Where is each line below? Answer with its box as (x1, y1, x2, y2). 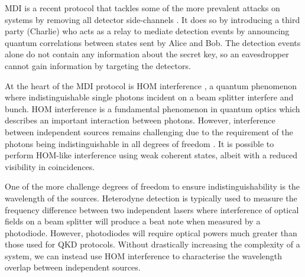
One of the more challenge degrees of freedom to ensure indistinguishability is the (5, 180, 300, 193)
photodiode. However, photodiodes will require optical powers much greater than (5, 226, 297, 239)
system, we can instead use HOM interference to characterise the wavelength (5, 249, 283, 262)
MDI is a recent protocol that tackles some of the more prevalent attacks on (5, 2, 280, 14)
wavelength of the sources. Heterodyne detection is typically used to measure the (5, 191, 297, 204)
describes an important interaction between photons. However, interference (5, 114, 275, 126)
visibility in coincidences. (5, 160, 95, 172)
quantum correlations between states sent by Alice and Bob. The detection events (5, 36, 301, 48)
